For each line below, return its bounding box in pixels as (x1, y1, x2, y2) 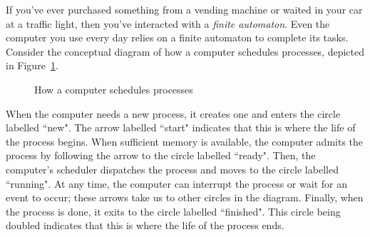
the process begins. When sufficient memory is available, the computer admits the (6, 133, 364, 148)
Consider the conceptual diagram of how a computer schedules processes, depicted (6, 44, 365, 59)
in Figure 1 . (6, 58, 58, 73)
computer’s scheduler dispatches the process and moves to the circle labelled (6, 161, 339, 176)
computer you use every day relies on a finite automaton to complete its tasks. (6, 30, 349, 45)
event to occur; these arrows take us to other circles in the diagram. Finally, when (6, 190, 364, 205)
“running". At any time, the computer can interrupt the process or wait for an (6, 176, 347, 191)
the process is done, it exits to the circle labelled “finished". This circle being (6, 203, 341, 218)
